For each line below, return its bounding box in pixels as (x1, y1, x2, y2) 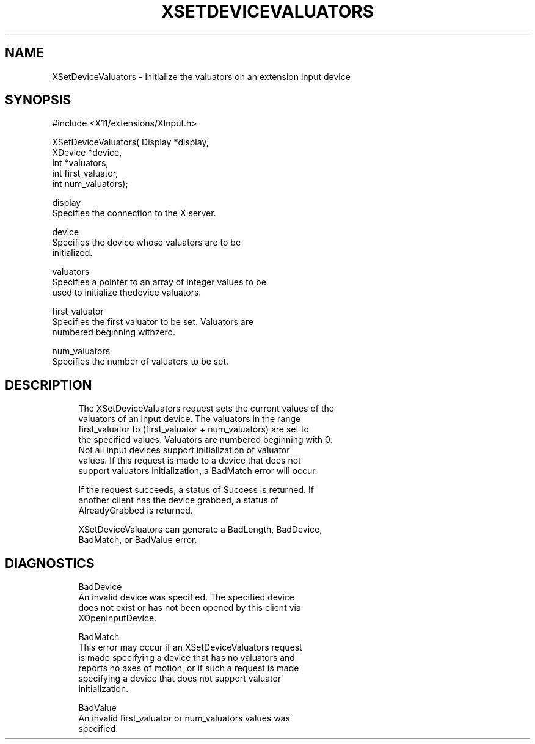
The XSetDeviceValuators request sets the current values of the (78, 403, 334, 414)
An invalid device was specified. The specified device (78, 592, 294, 603)
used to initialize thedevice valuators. (52, 287, 202, 298)
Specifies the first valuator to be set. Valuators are (52, 316, 253, 327)
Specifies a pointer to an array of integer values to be (52, 277, 266, 288)
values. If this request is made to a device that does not (78, 455, 301, 466)
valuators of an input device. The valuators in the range (78, 414, 301, 425)
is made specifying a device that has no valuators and (78, 652, 295, 663)
